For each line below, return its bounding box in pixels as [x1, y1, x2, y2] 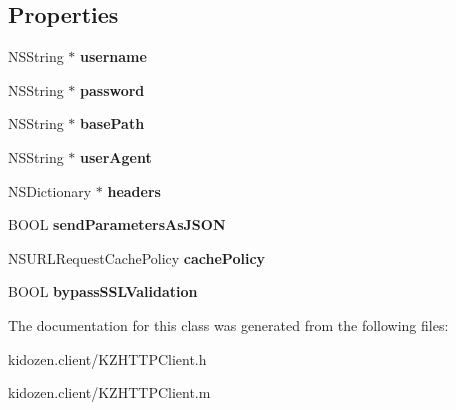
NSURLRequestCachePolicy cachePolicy [8, 247, 266, 268]
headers [107, 180, 161, 201]
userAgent [80, 146, 152, 167]
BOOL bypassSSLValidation [8, 281, 198, 302]
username [80, 46, 147, 67]
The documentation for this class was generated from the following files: [8, 314, 449, 335]
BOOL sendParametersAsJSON [8, 214, 226, 235]
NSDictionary [8, 180, 92, 201]
